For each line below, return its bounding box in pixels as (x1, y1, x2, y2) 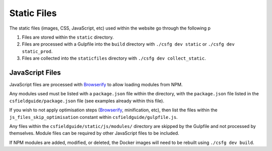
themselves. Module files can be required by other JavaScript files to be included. (9, 130, 179, 136)
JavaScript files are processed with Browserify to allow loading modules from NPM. (9, 82, 183, 88)
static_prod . (22, 48, 53, 54)
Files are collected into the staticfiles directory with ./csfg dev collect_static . (22, 55, 206, 61)
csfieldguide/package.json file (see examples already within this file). (9, 98, 165, 104)
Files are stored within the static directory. (22, 34, 114, 40)
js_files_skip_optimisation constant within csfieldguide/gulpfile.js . (9, 114, 178, 120)
